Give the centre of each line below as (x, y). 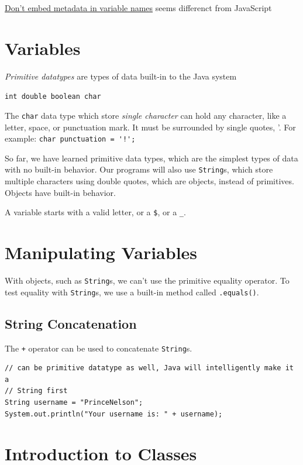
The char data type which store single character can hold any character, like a (146, 115)
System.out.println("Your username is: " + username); (114, 414)
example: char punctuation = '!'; (70, 138)
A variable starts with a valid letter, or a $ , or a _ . (95, 212)
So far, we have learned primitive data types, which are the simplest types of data (151, 158)
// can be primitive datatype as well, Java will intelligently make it (149, 368)
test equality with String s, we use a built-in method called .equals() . (132, 292)
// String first (36, 391)
